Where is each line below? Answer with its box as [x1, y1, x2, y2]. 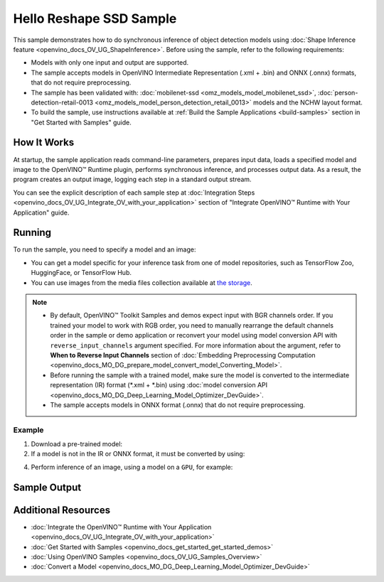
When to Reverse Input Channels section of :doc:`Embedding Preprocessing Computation [50, 350, 316, 359]
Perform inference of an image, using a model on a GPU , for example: [31, 463, 233, 471]
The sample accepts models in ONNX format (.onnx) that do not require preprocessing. [50, 400, 306, 409]
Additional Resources [13, 504, 110, 516]
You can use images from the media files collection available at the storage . [31, 278, 252, 287]
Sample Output [13, 481, 82, 493]
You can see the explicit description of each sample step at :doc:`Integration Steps [13, 188, 255, 197]
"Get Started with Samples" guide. [31, 118, 132, 126]
